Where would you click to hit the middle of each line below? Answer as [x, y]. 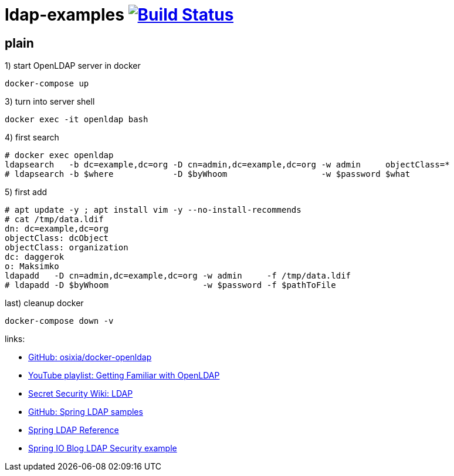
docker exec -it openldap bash [77, 120]
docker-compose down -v [59, 321]
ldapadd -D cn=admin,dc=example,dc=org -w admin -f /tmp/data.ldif [178, 276]
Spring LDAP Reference [74, 430]
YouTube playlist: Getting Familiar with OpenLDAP [124, 376]
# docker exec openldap [59, 155]
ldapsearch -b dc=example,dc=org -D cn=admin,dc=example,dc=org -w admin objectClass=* [227, 165]
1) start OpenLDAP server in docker [73, 66]
